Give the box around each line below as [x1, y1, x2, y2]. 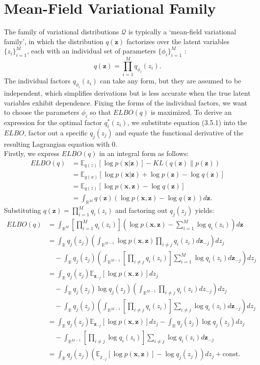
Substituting [4, 205, 41, 215]
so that [90, 107, 111, 117]
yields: [195, 205, 214, 215]
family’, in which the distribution [4, 36, 104, 46]
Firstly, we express [4, 148, 59, 158]
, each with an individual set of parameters [26, 46, 156, 56]
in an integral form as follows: [99, 148, 189, 158]
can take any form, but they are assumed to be [100, 76, 241, 86]
